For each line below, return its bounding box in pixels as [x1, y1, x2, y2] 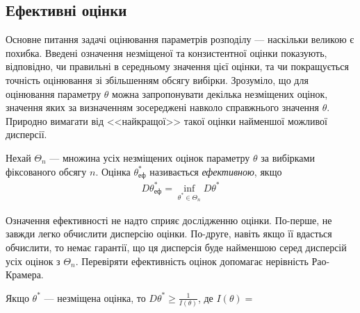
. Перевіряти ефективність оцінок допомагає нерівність [75, 253, 309, 268]
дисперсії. [6, 127, 47, 142]
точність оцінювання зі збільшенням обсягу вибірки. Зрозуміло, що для [6, 72, 309, 87]
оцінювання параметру [6, 86, 101, 101]
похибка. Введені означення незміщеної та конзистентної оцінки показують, [6, 45, 327, 60]
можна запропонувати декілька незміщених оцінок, [112, 86, 328, 101]
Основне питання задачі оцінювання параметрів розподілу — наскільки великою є [6, 32, 354, 46]
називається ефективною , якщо [149, 164, 282, 178]
